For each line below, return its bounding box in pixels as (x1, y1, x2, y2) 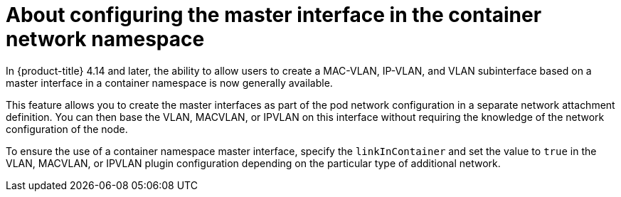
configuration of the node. (6, 122, 128, 135)
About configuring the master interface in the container (6, 3, 542, 27)
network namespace (6, 27, 205, 51)
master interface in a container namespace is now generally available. (6, 76, 333, 89)
